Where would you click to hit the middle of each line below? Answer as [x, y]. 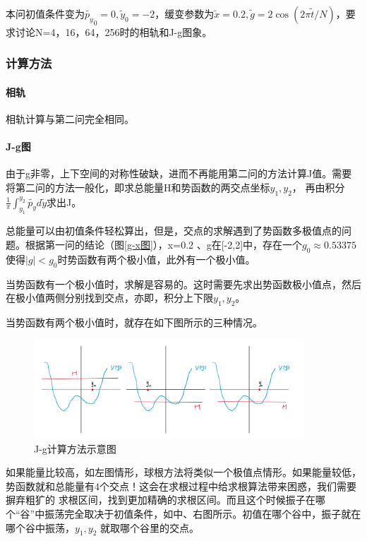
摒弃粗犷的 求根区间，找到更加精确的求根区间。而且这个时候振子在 [161, 500]
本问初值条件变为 [45, 13]
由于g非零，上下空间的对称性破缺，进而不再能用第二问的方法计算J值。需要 [179, 173]
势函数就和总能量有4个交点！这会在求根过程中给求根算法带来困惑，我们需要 [181, 486]
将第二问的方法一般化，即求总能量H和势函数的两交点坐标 [138, 187]
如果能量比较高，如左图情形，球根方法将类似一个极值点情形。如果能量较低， [183, 472]
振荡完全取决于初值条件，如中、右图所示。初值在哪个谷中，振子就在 [203, 513]
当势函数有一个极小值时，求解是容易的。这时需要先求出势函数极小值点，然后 [183, 284]
